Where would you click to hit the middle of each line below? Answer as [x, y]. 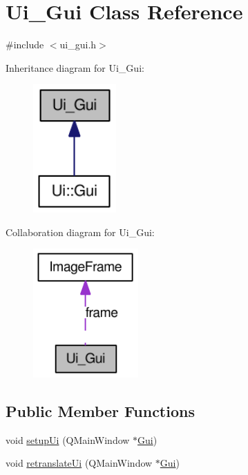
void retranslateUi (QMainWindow [79, 463]
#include [25, 45]
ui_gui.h [78, 45]
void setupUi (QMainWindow [68, 439]
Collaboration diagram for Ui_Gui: [80, 232]
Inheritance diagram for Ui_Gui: [75, 67]
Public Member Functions [100, 410]
